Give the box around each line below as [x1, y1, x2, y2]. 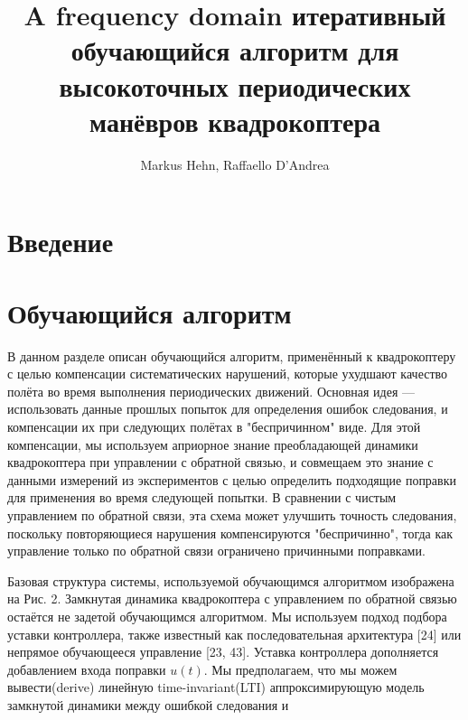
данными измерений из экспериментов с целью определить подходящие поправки [7, 470, 456, 489]
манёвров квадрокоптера [89, 102, 380, 139]
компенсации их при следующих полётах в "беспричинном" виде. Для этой [7, 416, 421, 435]
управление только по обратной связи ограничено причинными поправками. [7, 541, 426, 560]
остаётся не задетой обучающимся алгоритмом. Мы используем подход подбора [7, 606, 447, 625]
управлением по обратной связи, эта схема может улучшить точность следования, [7, 505, 457, 524]
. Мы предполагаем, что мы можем [203, 659, 398, 678]
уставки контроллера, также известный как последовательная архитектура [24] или [7, 624, 462, 643]
